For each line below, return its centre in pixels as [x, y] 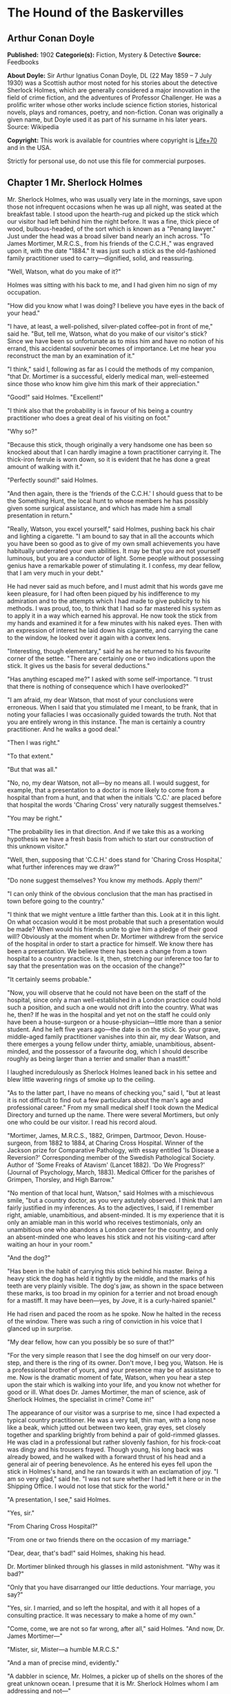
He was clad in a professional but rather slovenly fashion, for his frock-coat [114, 1442]
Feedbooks [23, 62]
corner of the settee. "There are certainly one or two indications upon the [111, 658]
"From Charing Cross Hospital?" [53, 1526]
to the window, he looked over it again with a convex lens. [89, 638]
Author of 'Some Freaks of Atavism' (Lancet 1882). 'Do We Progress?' [106, 1165]
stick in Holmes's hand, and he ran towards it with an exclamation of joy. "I [113, 1471]
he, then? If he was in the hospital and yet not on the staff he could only [109, 1014]
